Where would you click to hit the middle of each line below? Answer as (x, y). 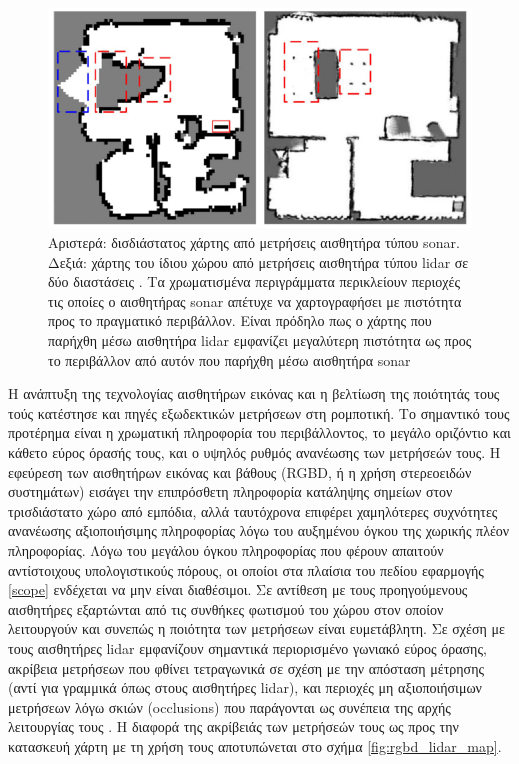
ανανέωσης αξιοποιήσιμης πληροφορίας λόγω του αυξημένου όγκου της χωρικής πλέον (259, 530)
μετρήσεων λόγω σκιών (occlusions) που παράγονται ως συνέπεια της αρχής (229, 706)
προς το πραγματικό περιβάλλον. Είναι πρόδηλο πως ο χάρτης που (240, 320)
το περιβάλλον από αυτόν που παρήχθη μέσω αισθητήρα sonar (229, 359)
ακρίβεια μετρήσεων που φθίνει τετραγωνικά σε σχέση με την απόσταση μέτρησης (246, 667)
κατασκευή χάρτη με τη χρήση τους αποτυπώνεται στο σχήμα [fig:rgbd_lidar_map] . (255, 745)
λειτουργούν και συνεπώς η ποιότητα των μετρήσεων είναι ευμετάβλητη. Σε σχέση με (256, 628)
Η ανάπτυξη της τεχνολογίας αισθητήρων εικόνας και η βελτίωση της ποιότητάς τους (254, 393)
